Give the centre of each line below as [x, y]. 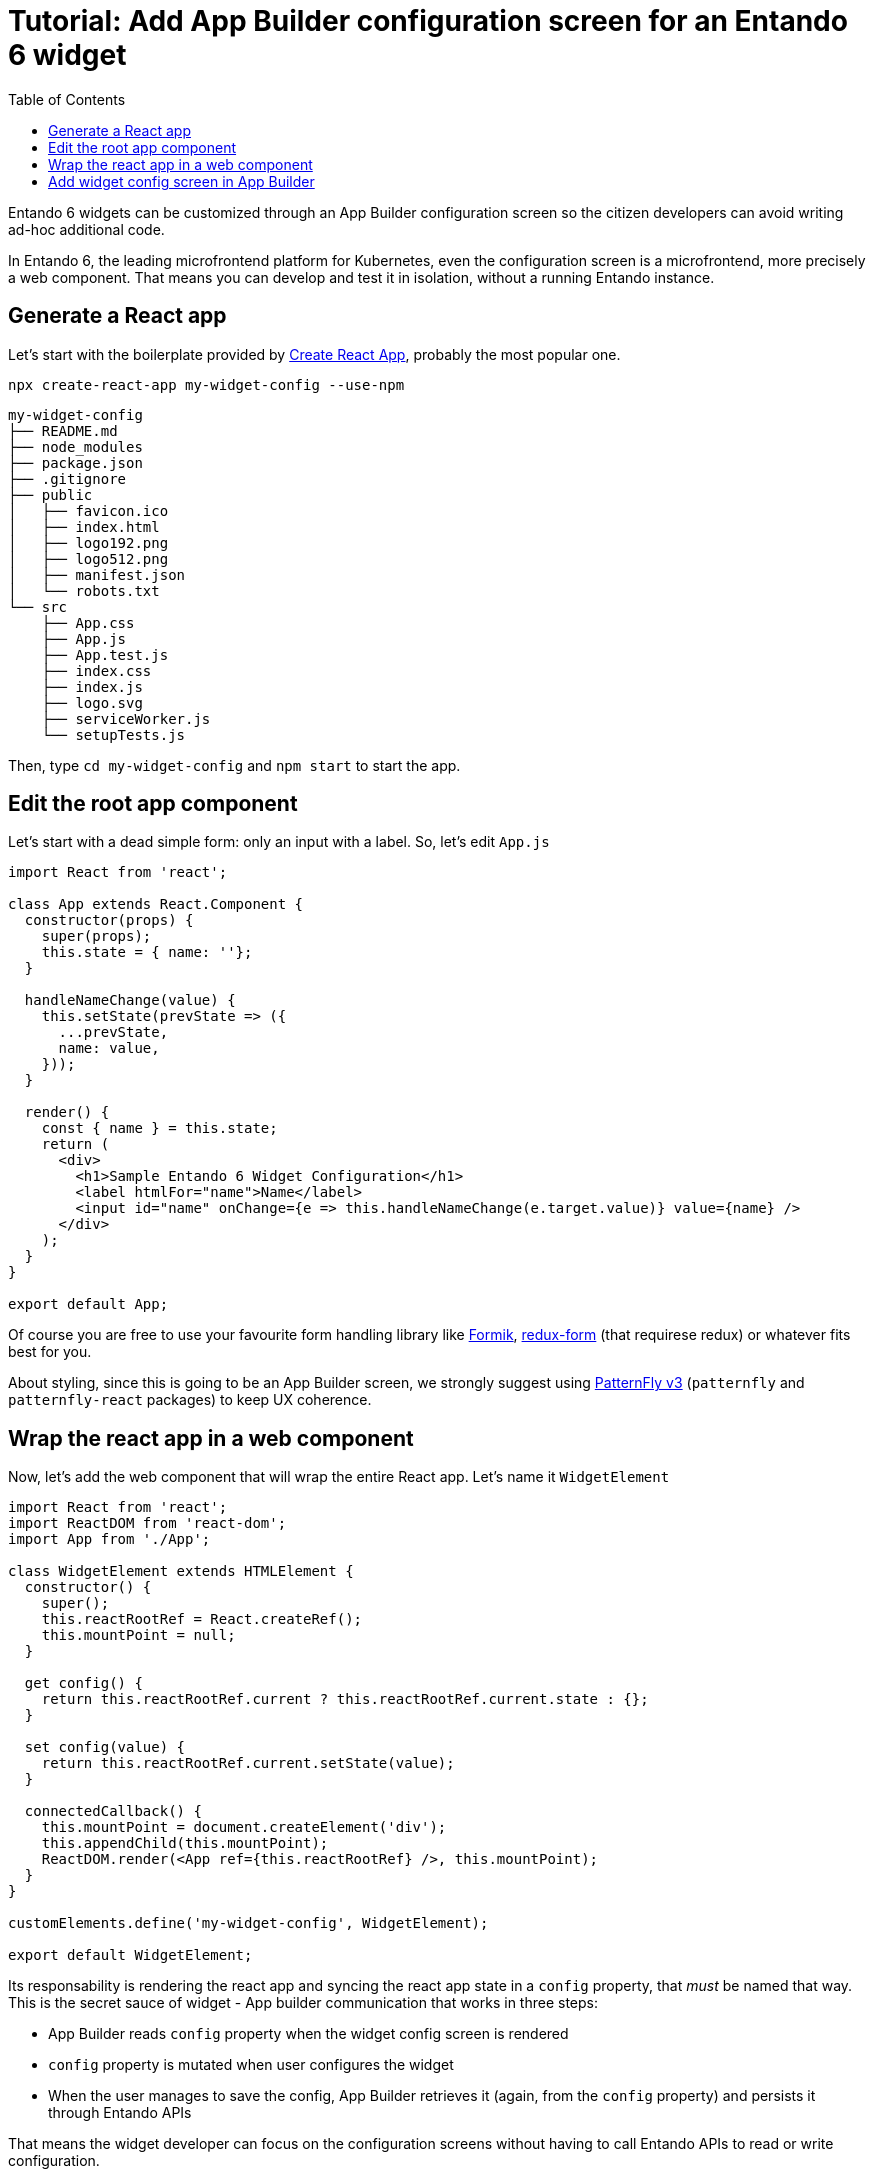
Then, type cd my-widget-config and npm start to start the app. [234, 765]
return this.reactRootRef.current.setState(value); [248, 1763]
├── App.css [88, 622]
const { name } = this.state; [159, 1128]
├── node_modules [75, 446]
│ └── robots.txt [84, 590]
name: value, [109, 1048]
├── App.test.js [105, 654]
